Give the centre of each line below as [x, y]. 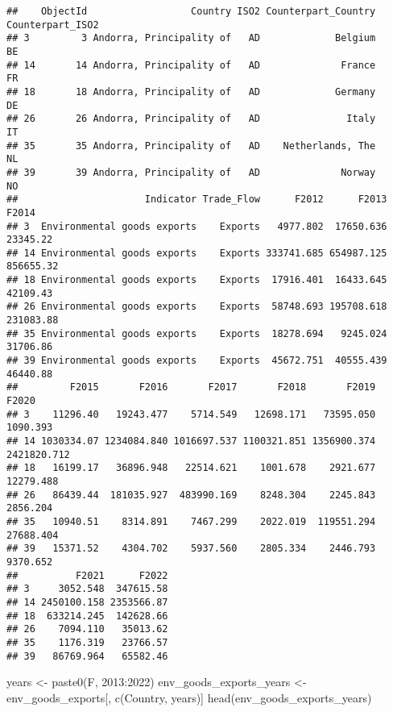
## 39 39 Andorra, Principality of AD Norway [191, 172]
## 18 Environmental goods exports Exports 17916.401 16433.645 [197, 280]
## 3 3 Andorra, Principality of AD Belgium [191, 38]
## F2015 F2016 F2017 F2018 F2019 [191, 387]
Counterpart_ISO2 [53, 25]
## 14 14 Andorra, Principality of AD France [191, 65]
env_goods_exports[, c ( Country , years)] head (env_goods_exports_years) [189, 697]
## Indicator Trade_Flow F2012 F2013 [197, 200]
